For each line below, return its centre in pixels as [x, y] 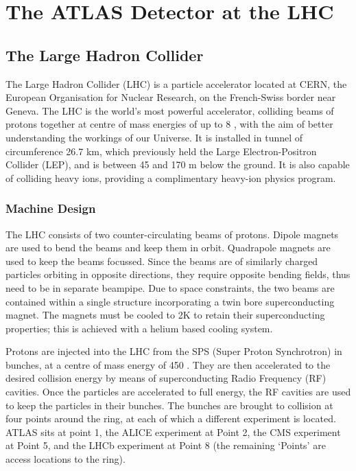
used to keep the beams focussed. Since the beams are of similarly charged [162, 261]
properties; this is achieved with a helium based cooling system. [139, 328]
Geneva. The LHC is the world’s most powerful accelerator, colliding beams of [170, 110]
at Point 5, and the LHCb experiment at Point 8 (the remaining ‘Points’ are [166, 445]
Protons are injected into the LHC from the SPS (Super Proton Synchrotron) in [174, 351]
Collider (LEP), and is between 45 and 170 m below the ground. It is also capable [178, 164]
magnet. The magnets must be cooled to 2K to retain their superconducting [165, 315]
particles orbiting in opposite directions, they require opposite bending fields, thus [178, 274]
